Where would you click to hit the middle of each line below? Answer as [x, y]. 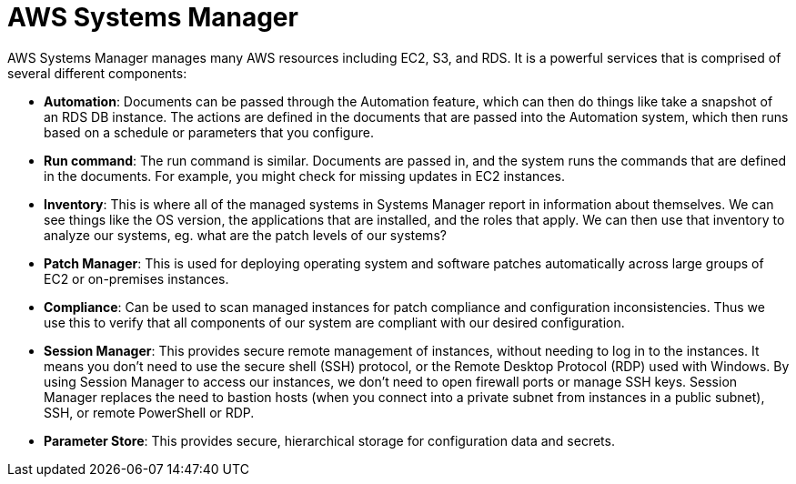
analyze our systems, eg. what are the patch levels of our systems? [245, 235]
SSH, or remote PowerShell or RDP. [149, 412]
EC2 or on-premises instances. [136, 278]
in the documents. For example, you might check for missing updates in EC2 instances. [304, 176]
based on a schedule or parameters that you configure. [209, 132]
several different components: [97, 73]
